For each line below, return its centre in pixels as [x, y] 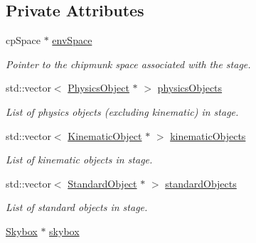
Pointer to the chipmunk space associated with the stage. [128, 64]
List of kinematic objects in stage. [79, 160]
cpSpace [23, 40]
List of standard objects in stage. [77, 207]
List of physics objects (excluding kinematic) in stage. [122, 111]
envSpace [72, 40]
